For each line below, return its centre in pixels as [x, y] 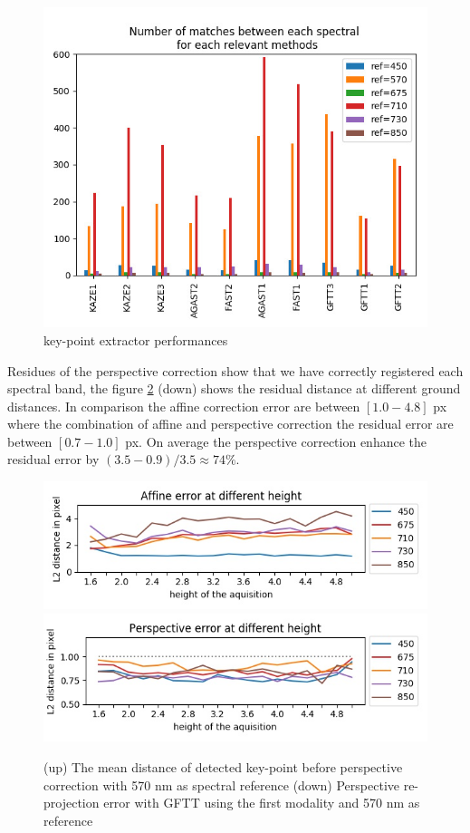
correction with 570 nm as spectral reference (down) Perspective [222, 785]
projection [72, 803]
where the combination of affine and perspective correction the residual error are [230, 424]
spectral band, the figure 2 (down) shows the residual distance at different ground [234, 388]
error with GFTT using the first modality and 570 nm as [262, 803]
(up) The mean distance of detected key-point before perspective [223, 766]
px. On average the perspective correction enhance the [276, 441]
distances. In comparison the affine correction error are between [184, 406]
